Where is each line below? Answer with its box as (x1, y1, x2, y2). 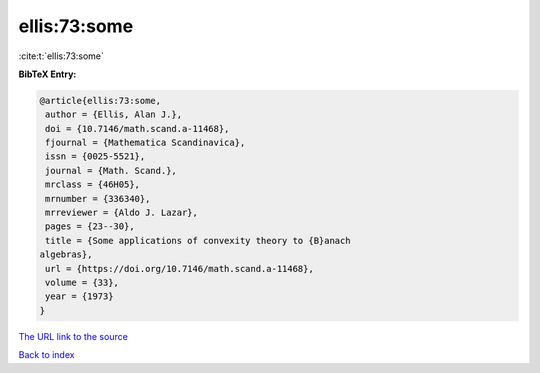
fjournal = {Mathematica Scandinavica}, (45, 137, 246, 149)
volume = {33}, (45, 277, 120, 288)
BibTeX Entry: (18, 68, 77, 80)
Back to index (18, 349, 75, 361)
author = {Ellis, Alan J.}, (45, 109, 183, 120)
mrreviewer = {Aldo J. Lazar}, (45, 207, 199, 219)
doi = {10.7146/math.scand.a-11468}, (45, 123, 230, 134)
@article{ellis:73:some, (39, 95, 162, 106)
